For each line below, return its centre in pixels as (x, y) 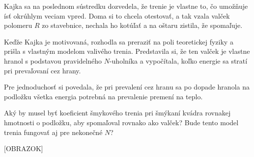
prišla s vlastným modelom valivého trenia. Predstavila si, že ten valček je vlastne (127, 51)
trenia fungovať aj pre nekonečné (53, 132)
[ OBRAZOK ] (24, 148)
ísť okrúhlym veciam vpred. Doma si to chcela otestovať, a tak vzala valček (117, 15)
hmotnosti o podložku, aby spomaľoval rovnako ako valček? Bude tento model (121, 122)
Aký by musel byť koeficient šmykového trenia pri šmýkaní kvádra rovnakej (117, 113)
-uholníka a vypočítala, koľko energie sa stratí (178, 60)
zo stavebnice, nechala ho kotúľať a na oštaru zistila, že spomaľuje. (142, 25)
